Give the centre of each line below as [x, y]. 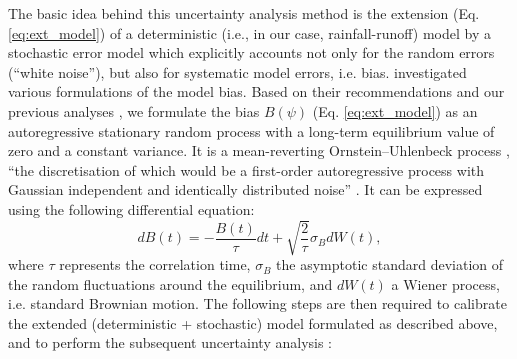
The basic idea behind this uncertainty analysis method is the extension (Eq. [244, 13]
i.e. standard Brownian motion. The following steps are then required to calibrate [257, 303]
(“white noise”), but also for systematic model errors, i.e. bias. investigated [237, 71]
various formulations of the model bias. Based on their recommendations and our [256, 91]
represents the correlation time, [155, 264]
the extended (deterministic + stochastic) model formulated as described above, [253, 322]
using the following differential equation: [131, 208]
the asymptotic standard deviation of [390, 264]
